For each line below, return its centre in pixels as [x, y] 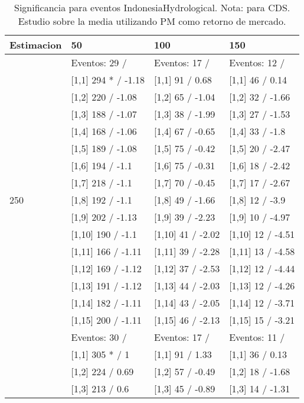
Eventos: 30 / [99, 337]
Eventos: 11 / [257, 337]
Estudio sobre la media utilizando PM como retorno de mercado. [152, 21]
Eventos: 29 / [99, 62]
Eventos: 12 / [257, 62]
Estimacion [36, 45]
